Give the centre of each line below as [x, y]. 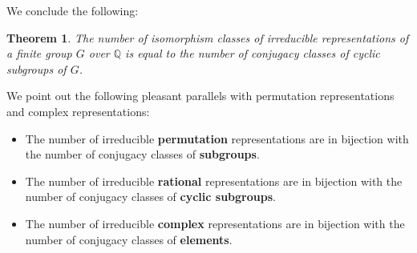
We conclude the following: [73, 10]
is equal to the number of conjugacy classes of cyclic [253, 53]
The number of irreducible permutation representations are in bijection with [217, 138]
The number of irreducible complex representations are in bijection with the [215, 223]
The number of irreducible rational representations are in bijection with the [214, 181]
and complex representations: [78, 111]
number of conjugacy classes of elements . [129, 239]
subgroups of [36, 68]
